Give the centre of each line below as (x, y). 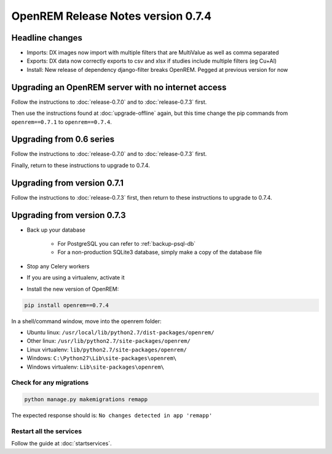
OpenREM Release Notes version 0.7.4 (112, 16)
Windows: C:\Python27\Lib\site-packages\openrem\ (102, 358)
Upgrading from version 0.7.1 (68, 183)
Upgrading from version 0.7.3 (69, 215)
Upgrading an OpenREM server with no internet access (119, 87)
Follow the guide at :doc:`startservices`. (61, 444)
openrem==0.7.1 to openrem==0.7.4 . (61, 122)
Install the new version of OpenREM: (73, 289)
